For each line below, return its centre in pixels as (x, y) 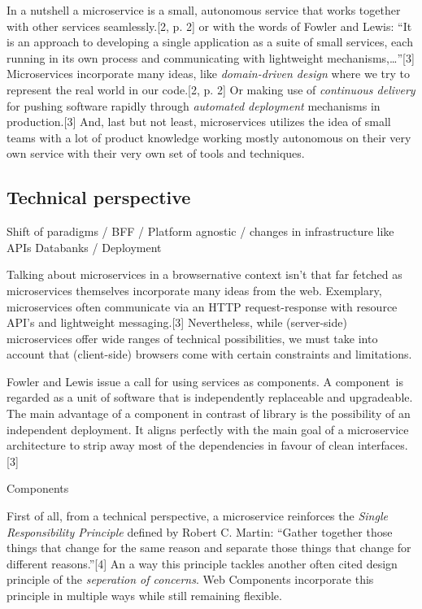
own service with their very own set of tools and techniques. (156, 153)
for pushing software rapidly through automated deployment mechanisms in (194, 105)
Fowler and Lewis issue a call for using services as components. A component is (205, 381)
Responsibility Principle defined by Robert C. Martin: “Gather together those (200, 531)
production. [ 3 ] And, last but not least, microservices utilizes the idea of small (199, 122)
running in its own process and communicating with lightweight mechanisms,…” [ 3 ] (211, 57)
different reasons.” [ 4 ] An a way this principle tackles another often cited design (202, 563)
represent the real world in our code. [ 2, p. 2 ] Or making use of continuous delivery (211, 89)
